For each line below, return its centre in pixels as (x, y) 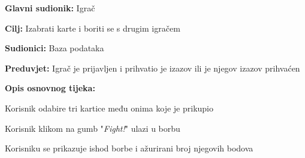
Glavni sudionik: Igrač (50, 8)
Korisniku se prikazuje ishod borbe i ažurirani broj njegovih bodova (129, 148)
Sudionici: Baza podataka (55, 48)
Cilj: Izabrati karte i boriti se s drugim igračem (93, 28)
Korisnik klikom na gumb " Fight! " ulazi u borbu (93, 128)
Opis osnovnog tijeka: (50, 88)
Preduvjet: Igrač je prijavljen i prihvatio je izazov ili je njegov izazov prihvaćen (152, 68)
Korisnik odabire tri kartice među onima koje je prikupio (109, 108)
